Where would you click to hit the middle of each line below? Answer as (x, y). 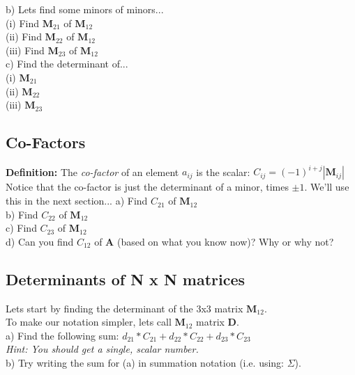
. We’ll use (327, 187)
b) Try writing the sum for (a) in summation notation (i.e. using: (145, 362)
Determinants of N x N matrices (126, 279)
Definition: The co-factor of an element (92, 171)
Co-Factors (46, 142)
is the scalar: (223, 171)
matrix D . (218, 322)
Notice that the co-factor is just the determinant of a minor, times (147, 187)
